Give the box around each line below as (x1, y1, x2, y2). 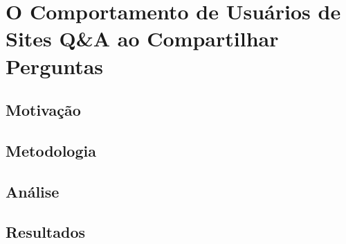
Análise (6, 180, 60, 202)
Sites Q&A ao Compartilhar (6, 24, 279, 53)
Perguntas (6, 51, 104, 80)
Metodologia (6, 139, 96, 161)
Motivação (6, 99, 81, 121)
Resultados (6, 221, 85, 243)
